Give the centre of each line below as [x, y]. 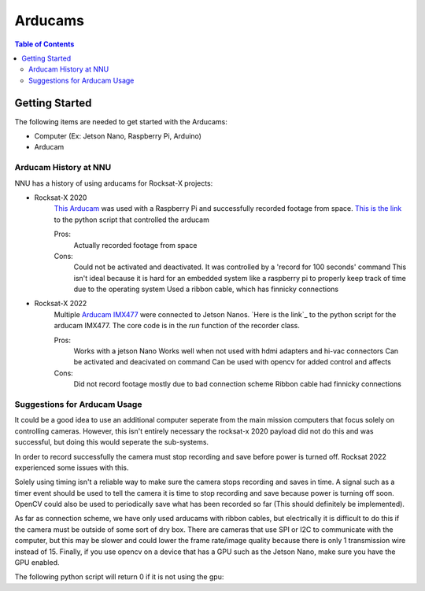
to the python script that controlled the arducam [132, 220]
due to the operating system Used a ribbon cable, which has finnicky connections [206, 289]
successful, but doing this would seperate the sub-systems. [111, 442]
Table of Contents [44, 44]
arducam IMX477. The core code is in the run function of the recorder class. [177, 326]
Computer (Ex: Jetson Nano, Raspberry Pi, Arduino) [118, 136]
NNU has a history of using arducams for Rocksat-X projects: [114, 183]
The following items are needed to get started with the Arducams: [121, 121]
